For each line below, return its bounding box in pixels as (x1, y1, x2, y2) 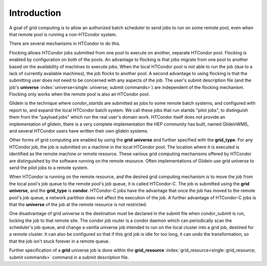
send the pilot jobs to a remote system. (9, 165, 89, 171)
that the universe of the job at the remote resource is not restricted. (9, 201, 147, 207)
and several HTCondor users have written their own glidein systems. (9, 128, 149, 134)
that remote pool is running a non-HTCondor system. (9, 31, 117, 37)
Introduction (9, 7, 61, 18)
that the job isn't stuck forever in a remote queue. (9, 238, 110, 244)
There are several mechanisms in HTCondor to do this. (9, 41, 121, 46)
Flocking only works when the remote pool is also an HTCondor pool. (9, 91, 150, 97)
